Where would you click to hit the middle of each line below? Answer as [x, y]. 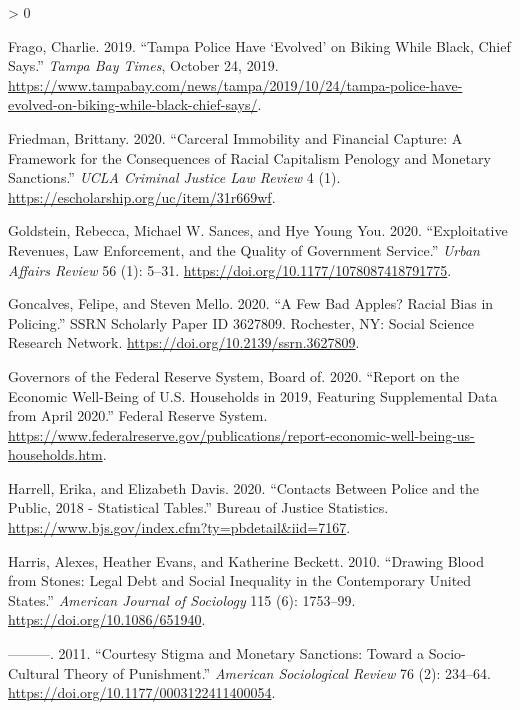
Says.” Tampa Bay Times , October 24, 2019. [143, 65]
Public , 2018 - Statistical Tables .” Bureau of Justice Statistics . [198, 507]
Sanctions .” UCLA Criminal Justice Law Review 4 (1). [174, 177]
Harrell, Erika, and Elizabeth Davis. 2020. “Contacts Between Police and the [244, 487]
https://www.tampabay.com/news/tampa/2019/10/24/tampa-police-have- [235, 84]
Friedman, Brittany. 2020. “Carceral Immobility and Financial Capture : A [235, 137]
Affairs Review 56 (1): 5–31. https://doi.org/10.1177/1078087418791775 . [230, 269]
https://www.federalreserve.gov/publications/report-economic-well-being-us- [241, 434]
